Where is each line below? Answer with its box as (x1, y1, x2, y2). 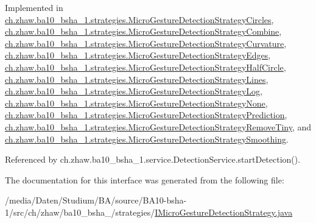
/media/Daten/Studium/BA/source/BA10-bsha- (5, 194, 187, 207)
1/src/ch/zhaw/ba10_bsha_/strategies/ (5, 205, 155, 218)
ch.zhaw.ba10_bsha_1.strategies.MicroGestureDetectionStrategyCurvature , (5, 37, 287, 49)
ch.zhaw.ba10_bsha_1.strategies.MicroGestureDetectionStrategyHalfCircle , (5, 60, 286, 73)
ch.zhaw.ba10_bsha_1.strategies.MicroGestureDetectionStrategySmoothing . (5, 132, 289, 145)
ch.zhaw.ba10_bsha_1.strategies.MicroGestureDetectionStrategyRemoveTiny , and (5, 120, 312, 133)
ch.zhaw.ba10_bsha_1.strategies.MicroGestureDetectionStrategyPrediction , (5, 108, 287, 121)
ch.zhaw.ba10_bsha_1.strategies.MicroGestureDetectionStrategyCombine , (5, 25, 282, 38)
